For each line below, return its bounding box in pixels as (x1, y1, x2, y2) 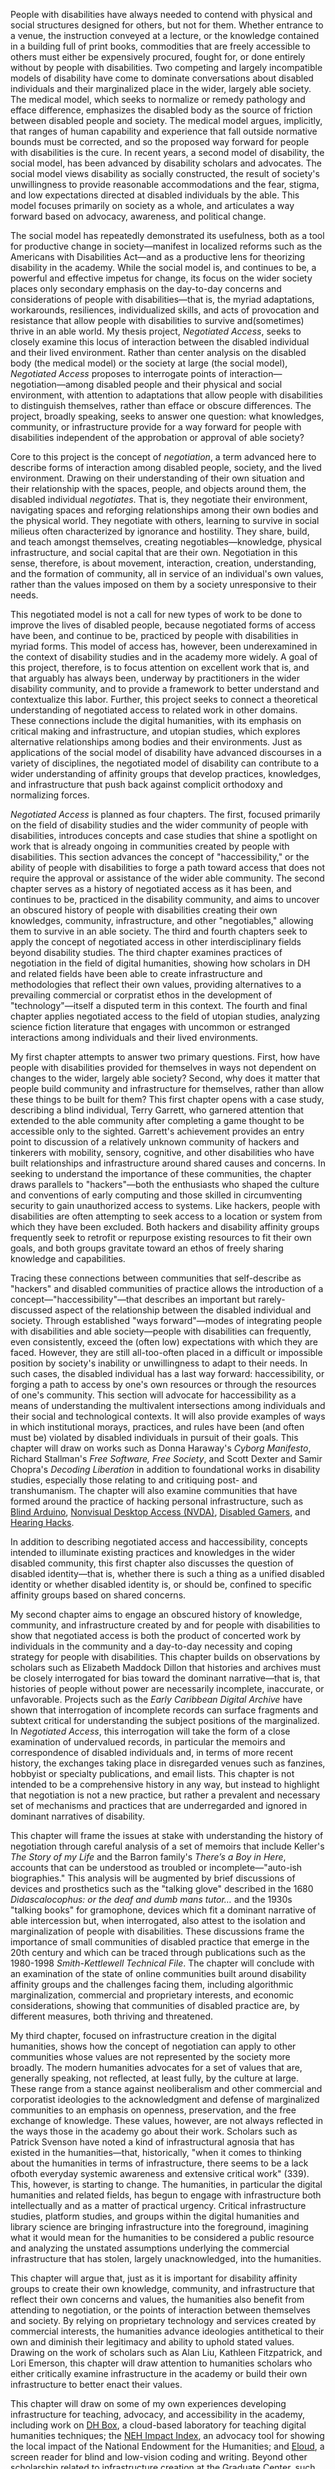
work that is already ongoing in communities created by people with (10, 840, 290, 852)
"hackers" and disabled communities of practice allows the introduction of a (10, 1283, 324, 1294)
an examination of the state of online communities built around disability (10, 1968, 307, 1979)
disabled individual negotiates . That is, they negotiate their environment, (10, 494, 308, 505)
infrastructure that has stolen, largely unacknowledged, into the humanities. (10, 2253, 322, 2264)
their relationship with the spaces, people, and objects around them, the (10, 483, 307, 494)
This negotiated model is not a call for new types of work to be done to (10, 609, 303, 620)
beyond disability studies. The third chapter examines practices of (10, 947, 283, 958)
